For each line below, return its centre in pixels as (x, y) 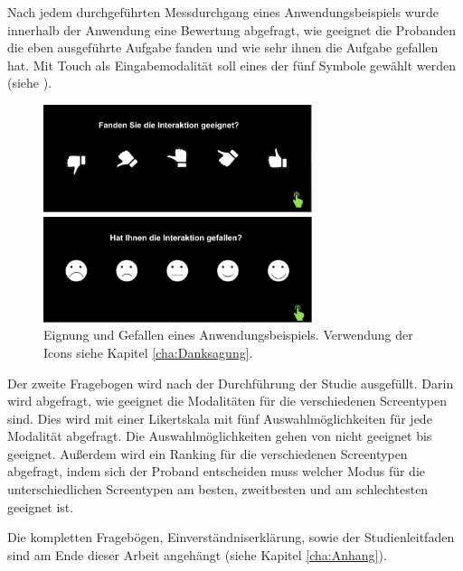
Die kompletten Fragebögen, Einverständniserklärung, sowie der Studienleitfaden (231, 537)
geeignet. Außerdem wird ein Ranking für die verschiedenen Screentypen (208, 453)
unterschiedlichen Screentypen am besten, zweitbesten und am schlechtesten (218, 489)
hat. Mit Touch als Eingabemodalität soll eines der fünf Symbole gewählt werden (231, 65)
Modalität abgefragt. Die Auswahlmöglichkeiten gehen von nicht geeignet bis (220, 436)
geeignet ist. (41, 506)
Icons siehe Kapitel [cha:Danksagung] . (148, 352)
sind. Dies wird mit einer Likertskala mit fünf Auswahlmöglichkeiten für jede (220, 418)
